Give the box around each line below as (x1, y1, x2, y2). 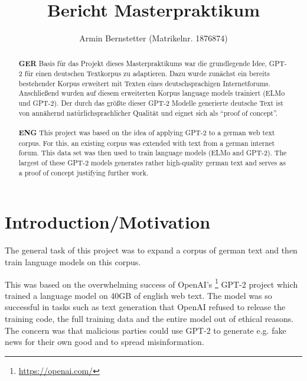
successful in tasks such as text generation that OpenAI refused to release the (5, 301, 286, 313)
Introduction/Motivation (5, 210, 211, 234)
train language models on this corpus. (5, 255, 141, 268)
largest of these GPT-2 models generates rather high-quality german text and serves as (18, 158, 286, 168)
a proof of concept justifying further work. (18, 167, 149, 177)
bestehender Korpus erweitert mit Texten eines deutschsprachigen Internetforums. (18, 78, 270, 88)
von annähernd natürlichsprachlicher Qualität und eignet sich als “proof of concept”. (18, 108, 278, 118)
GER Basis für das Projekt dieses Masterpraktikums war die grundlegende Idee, (18, 58, 267, 69)
